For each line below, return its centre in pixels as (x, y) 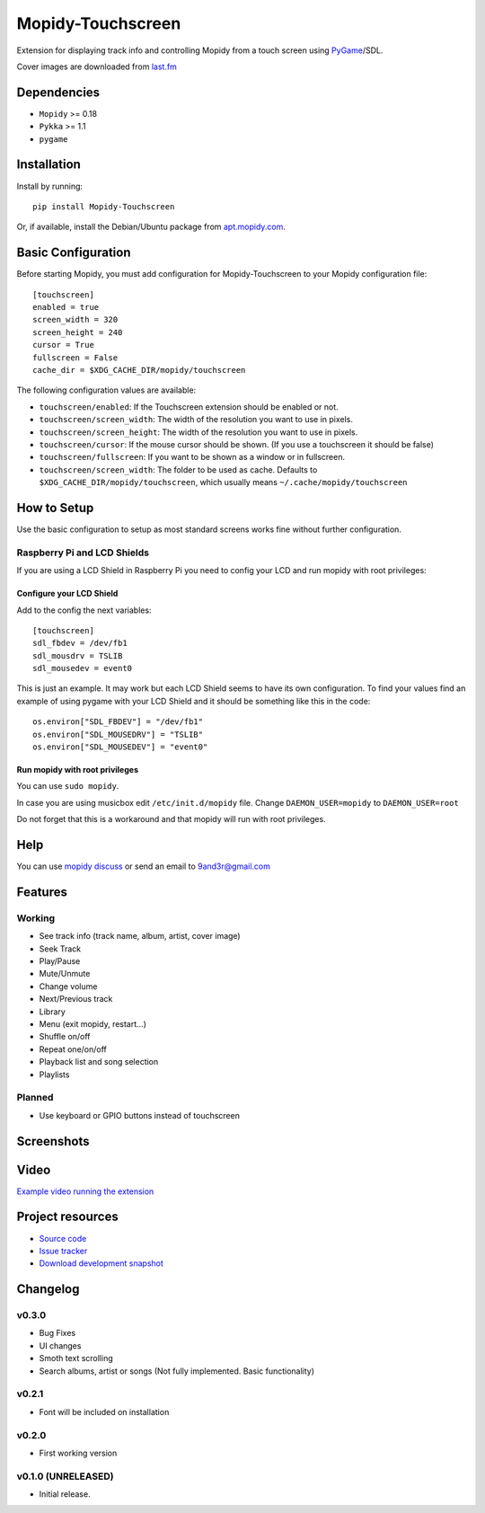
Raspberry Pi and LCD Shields (83, 553)
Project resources (67, 1217)
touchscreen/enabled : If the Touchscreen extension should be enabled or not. (189, 407)
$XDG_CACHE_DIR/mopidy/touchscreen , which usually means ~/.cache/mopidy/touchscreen (223, 482)
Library (53, 1012)
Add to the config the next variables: (84, 610)
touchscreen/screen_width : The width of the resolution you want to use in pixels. (196, 420)
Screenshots (53, 1141)
